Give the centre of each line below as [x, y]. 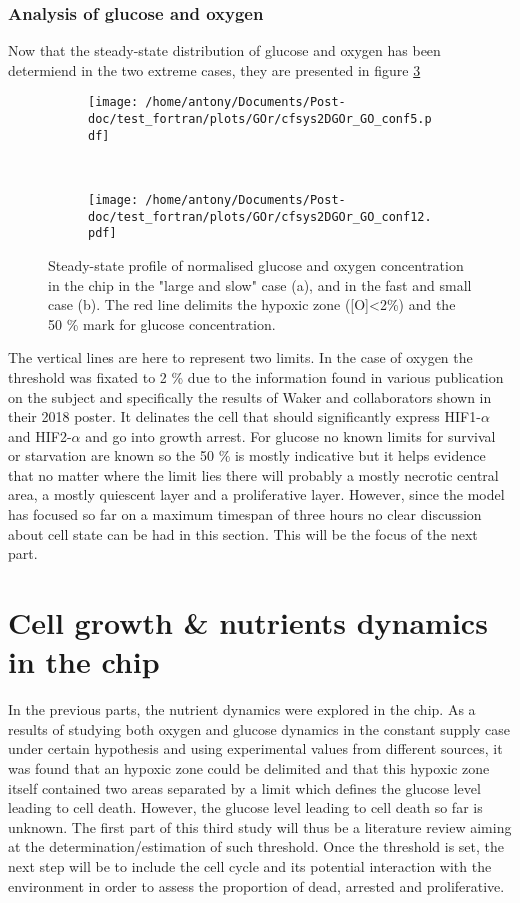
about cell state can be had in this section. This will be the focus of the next [243, 533]
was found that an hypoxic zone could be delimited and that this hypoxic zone [249, 767]
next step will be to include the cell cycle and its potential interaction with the [250, 865]
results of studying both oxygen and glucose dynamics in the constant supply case [259, 728]
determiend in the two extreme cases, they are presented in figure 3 [214, 69]
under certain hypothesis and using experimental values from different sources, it [255, 748]
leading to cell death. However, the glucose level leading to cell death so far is [245, 807]
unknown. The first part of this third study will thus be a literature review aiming [260, 826]
